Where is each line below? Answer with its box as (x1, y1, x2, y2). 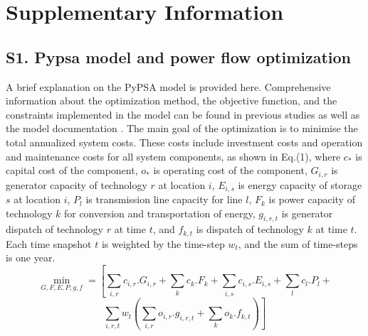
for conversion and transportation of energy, (63, 205, 256, 220)
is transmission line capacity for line (85, 192, 243, 207)
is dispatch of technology (196, 222, 304, 237)
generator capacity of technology (6, 177, 147, 192)
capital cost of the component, (6, 163, 138, 178)
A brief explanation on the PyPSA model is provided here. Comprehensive (6, 79, 331, 94)
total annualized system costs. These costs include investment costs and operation (6, 134, 363, 149)
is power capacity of (268, 192, 355, 207)
